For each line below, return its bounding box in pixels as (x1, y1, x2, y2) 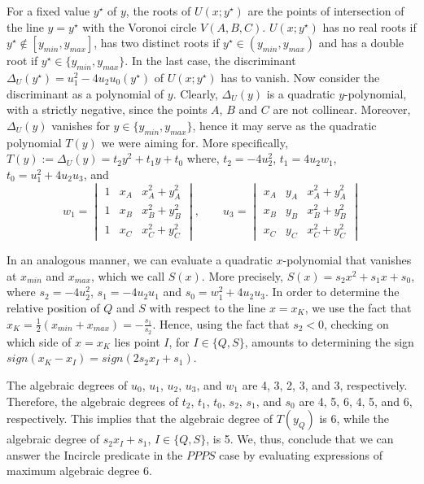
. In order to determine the (264, 283, 400, 300)
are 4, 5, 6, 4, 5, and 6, (299, 392, 413, 409)
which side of (7, 333, 72, 350)
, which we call (90, 267, 165, 284)
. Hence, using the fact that (152, 315, 290, 332)
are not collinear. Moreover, (273, 101, 411, 118)
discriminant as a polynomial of (7, 85, 164, 102)
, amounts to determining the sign (244, 333, 414, 350)
